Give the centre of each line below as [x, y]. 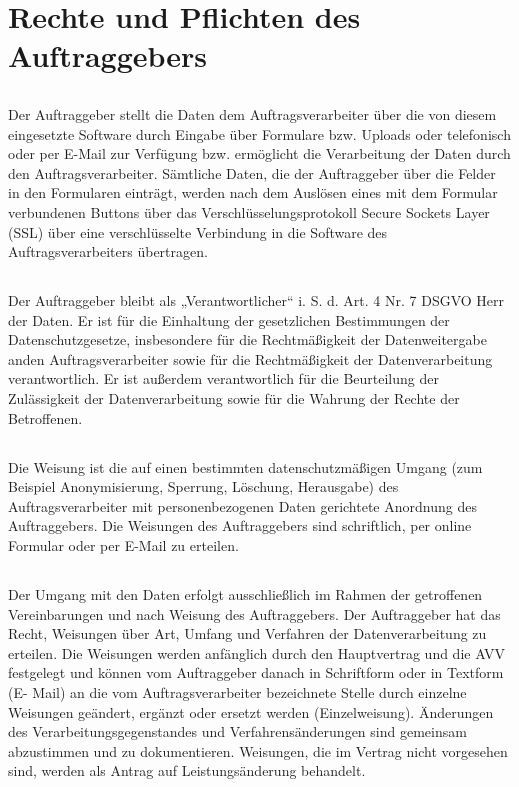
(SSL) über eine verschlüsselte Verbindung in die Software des [198, 231]
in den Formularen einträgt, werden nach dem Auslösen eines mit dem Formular [253, 192]
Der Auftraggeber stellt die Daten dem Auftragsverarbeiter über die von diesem [252, 113]
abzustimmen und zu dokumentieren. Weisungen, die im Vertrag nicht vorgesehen [258, 750]
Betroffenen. [45, 417]
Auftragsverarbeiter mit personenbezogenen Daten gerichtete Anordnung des [242, 505]
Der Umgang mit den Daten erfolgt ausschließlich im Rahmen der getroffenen [245, 594]
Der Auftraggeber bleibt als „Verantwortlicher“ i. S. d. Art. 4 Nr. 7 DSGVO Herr [256, 300]
